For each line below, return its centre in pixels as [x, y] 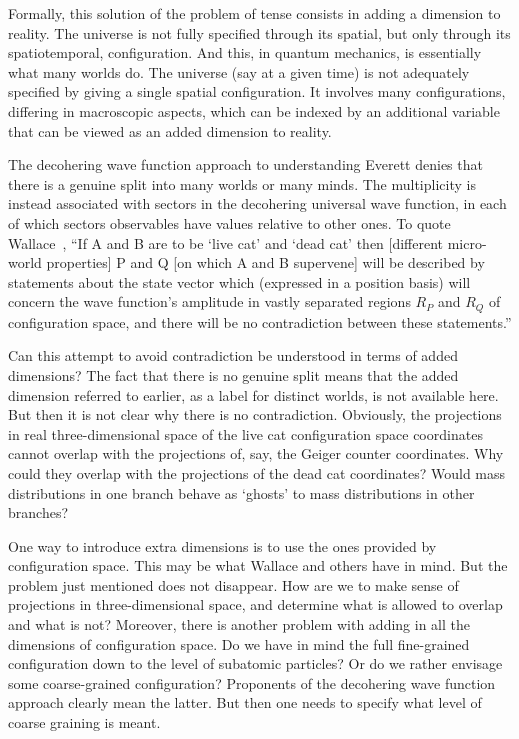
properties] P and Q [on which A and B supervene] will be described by [265, 262]
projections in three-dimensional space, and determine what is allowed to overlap [255, 604]
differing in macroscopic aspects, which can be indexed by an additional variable [254, 110]
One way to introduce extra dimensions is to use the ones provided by [222, 545]
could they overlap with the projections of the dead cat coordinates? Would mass [257, 472]
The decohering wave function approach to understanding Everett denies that [245, 164]
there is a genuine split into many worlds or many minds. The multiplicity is [242, 183]
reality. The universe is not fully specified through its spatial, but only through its [259, 32]
